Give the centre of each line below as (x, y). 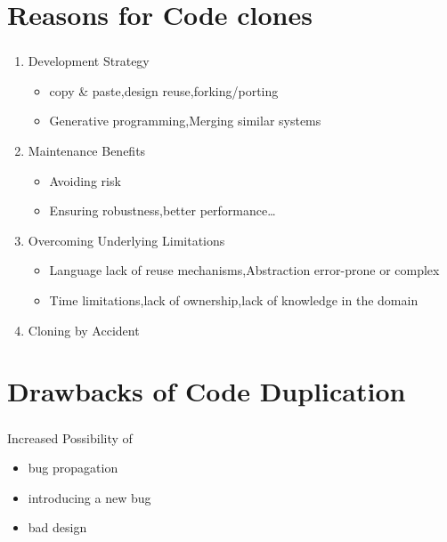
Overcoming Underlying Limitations (126, 240)
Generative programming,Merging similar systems (185, 121)
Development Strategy (89, 61)
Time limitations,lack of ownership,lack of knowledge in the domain (234, 300)
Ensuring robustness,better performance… (163, 210)
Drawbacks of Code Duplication (207, 391)
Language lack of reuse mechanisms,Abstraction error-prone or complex (244, 270)
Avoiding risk (85, 180)
